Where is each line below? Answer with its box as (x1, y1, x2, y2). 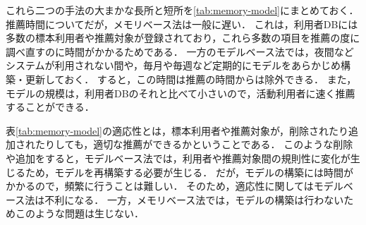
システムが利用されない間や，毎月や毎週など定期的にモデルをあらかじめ (6, 58, 341, 73)
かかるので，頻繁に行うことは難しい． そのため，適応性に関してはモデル (6, 178, 343, 193)
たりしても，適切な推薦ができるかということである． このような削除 (35, 137, 353, 152)
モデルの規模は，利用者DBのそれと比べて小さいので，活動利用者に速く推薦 (6, 85, 355, 100)
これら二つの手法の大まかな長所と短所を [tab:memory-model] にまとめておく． (6, 3, 359, 17)
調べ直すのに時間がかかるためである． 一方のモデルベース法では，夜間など (6, 44, 354, 59)
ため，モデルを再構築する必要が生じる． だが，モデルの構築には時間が (25, 164, 354, 179)
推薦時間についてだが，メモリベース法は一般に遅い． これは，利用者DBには (6, 16, 358, 31)
